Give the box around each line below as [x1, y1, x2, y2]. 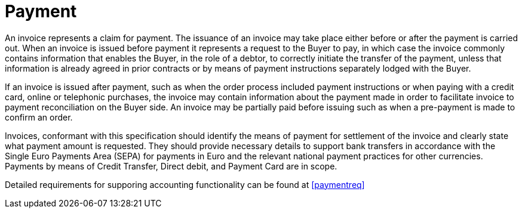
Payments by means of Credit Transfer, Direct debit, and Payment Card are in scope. [5, 160, 337, 171]
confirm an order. [5, 112, 73, 122]
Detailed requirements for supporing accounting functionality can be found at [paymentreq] [5, 179, 365, 190]
